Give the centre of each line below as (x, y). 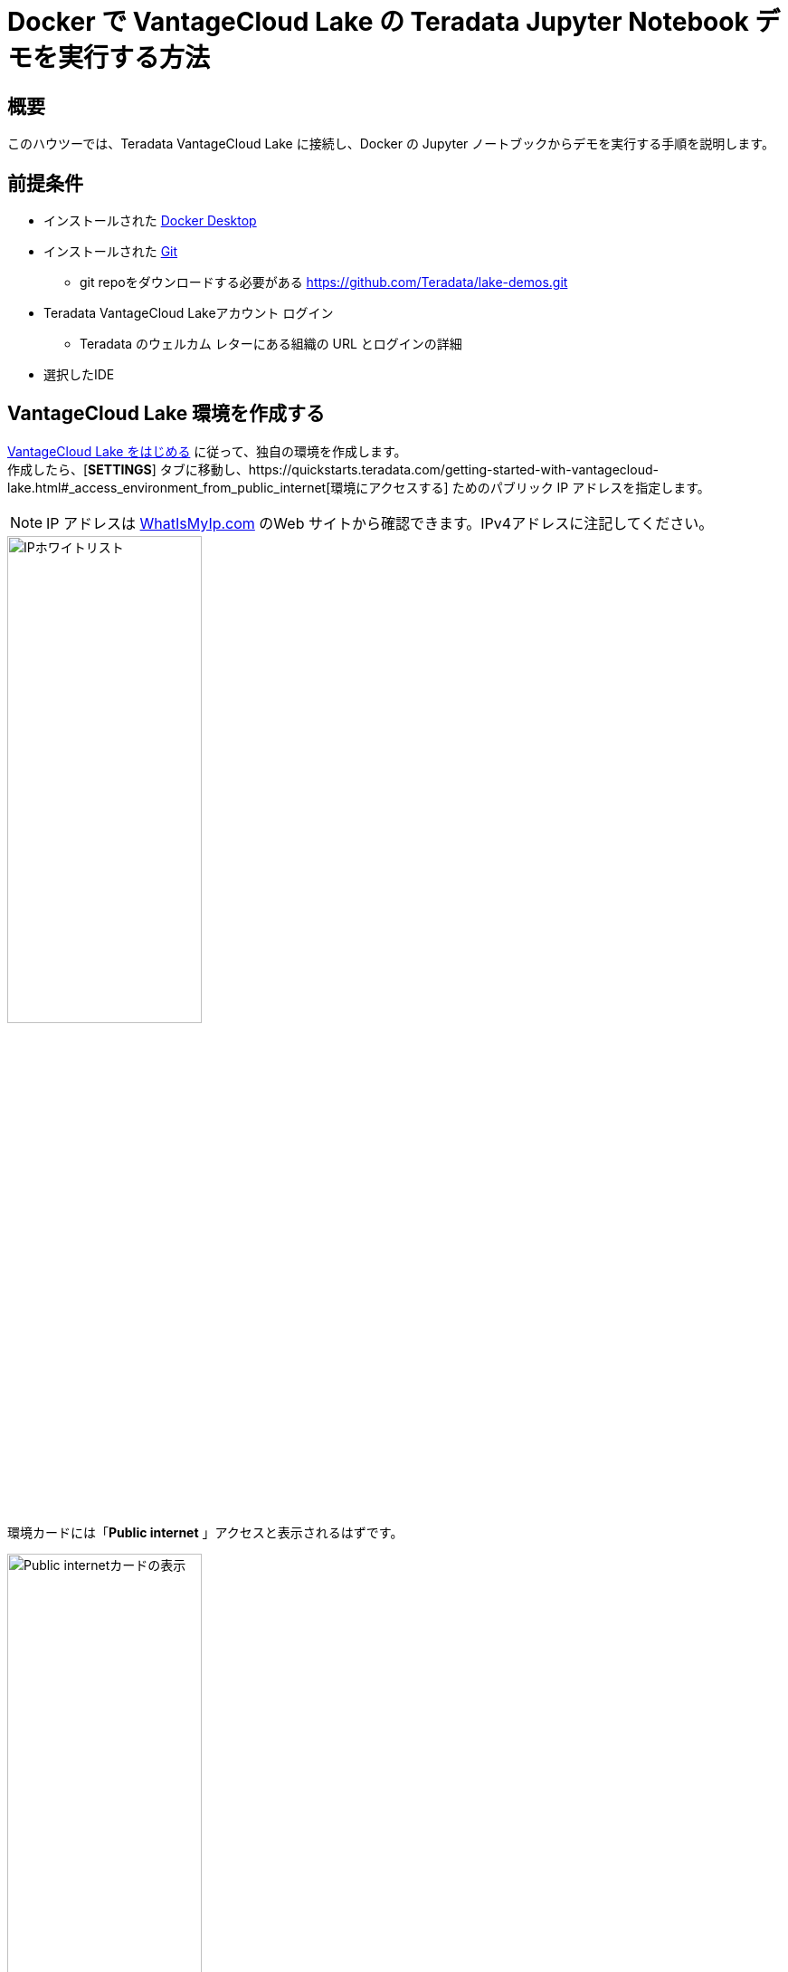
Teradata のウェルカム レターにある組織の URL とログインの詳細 (271, 344)
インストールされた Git (111, 252)
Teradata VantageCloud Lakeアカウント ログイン (189, 313)
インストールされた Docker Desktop (150, 221)
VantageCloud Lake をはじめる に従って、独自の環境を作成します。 (207, 451)
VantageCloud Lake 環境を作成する (166, 414)
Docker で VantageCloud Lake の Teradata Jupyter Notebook (378, 22)
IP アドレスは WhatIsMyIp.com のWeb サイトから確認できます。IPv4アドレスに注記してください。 (380, 523)
